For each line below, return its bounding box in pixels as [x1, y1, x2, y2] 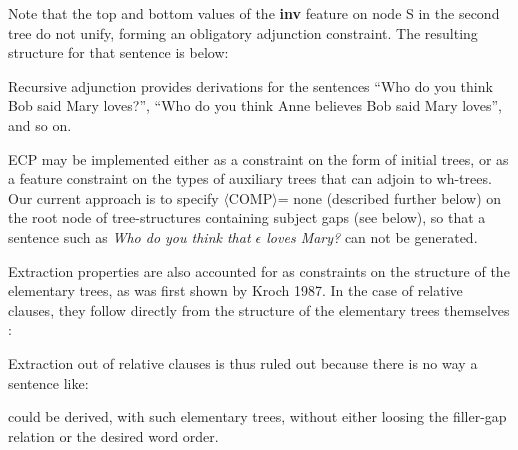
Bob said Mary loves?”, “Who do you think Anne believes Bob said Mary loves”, [8, 95, 502, 116]
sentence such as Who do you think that [8, 226, 251, 247]
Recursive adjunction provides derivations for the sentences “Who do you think [8, 75, 493, 96]
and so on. [8, 114, 72, 135]
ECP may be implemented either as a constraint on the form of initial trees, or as [8, 148, 509, 169]
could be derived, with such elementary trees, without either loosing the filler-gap [8, 406, 507, 427]
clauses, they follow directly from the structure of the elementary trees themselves [8, 299, 510, 320]
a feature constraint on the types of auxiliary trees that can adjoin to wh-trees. [8, 168, 492, 189]
